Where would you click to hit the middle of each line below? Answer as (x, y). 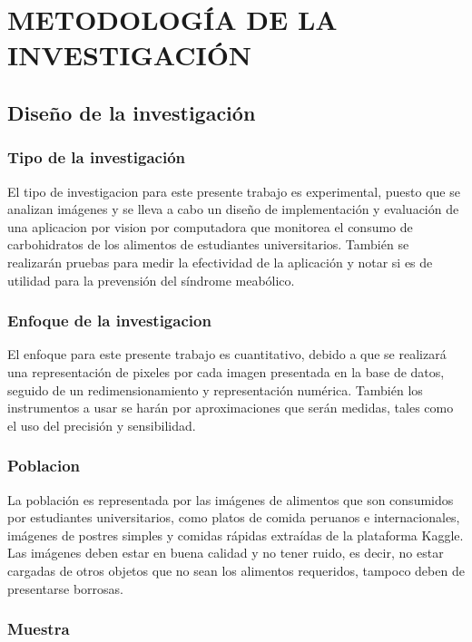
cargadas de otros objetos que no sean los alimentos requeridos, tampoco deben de (236, 570)
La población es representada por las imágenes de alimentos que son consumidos (231, 499)
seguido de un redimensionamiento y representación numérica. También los (215, 389)
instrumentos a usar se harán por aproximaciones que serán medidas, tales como (231, 408)
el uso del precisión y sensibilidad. (102, 425)
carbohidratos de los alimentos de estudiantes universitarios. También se (208, 244)
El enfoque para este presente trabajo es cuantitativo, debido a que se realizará (227, 354)
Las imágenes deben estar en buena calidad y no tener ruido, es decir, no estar (226, 553)
